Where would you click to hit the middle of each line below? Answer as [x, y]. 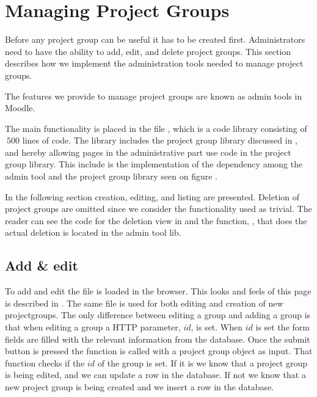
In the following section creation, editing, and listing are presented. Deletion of [152, 196]
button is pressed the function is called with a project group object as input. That [159, 351]
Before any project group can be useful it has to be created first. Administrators [155, 39]
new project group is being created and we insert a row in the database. [140, 386]
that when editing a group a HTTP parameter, [93, 327]
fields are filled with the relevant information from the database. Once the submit [158, 339]
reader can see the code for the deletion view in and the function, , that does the [156, 220]
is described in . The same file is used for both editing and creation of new [144, 303]
